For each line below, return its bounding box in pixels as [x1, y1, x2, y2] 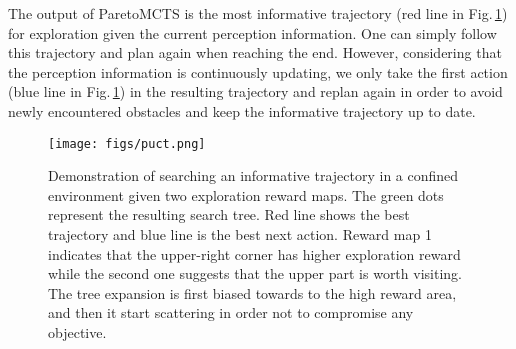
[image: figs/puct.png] [48, 136, 206, 151]
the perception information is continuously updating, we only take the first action [8, 61, 508, 82]
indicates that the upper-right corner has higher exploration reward [48, 243, 461, 264]
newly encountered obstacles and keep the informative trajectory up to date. [8, 100, 476, 121]
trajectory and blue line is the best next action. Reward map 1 [48, 224, 432, 244]
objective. [48, 321, 107, 342]
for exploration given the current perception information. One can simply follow [8, 22, 497, 43]
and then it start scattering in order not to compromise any [48, 302, 414, 323]
